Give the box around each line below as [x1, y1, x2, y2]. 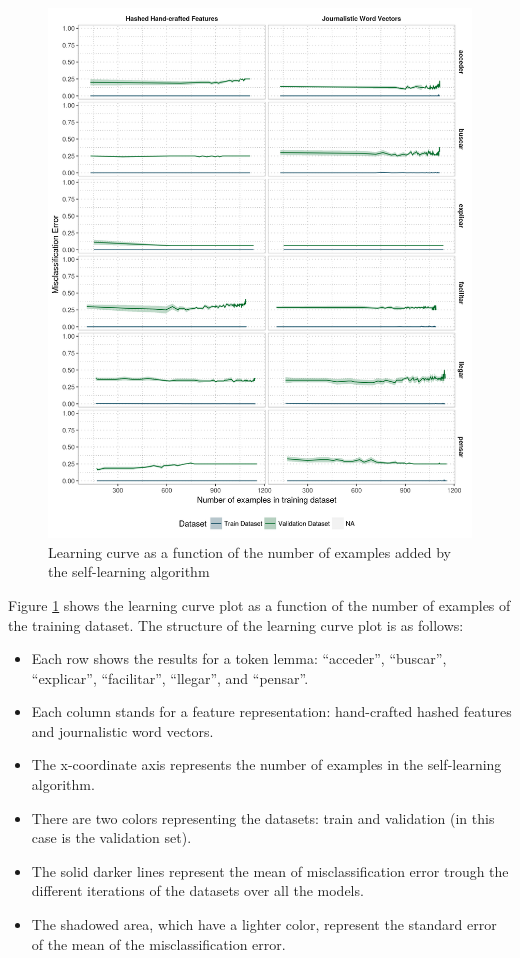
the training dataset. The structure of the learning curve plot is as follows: [8, 614, 464, 635]
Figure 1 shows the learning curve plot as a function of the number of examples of [8, 594, 511, 615]
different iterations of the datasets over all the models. [31, 880, 364, 901]
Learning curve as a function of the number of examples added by [48, 541, 451, 562]
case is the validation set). [31, 827, 192, 848]
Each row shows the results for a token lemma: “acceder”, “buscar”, [31, 648, 447, 669]
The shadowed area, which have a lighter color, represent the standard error [31, 914, 497, 935]
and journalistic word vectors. [31, 720, 214, 741]
